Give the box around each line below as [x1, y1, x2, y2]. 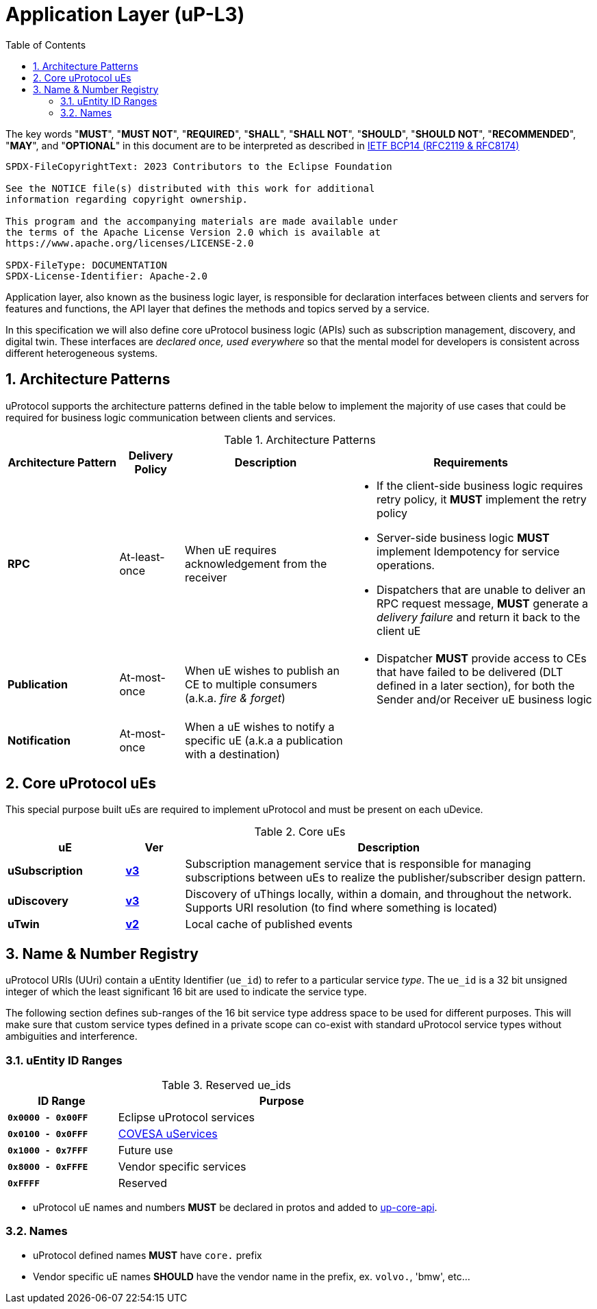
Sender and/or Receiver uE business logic [377, 692, 592, 706]
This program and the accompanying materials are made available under [5, 215, 398, 227]
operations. [377, 558, 435, 572]
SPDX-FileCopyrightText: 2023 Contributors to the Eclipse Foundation [5, 160, 392, 172]
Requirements [433, 455, 508, 469]
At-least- [119, 549, 165, 564]
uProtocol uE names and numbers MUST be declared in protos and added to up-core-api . [33, 1201, 437, 1214]
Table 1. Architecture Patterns [224, 432, 376, 447]
